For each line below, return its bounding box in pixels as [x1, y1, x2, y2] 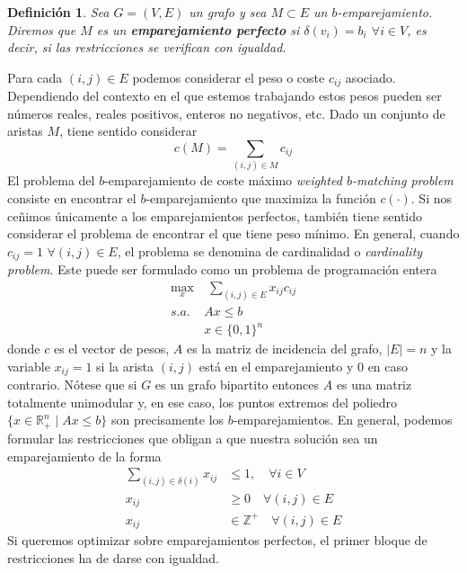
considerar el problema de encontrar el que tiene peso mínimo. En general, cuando [7, 224, 460, 243]
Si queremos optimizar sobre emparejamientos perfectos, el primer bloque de [7, 531, 427, 550]
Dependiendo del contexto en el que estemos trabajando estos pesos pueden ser [7, 86, 442, 105]
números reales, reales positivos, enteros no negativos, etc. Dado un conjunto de [7, 103, 445, 122]
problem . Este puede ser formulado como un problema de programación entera [7, 260, 437, 279]
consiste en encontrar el [7, 188, 137, 207]
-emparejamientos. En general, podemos [233, 410, 453, 429]
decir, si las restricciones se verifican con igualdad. [7, 38, 286, 57]
